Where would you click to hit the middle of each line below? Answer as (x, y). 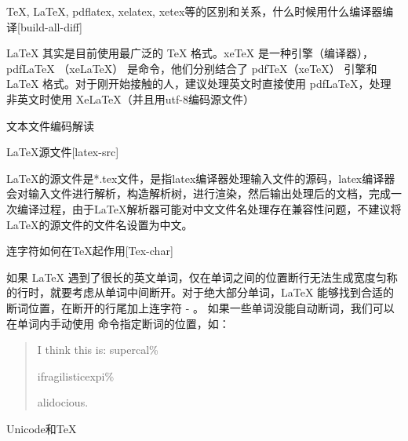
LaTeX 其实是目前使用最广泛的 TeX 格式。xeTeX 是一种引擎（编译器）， (190, 53)
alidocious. (63, 402)
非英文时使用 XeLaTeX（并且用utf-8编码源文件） (130, 98)
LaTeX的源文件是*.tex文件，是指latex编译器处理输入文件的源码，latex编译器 (201, 178)
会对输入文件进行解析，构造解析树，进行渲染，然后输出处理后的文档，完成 (199, 193)
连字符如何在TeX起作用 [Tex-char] (90, 251)
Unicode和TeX (42, 428)
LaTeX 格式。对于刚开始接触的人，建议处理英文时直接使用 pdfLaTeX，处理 (199, 84)
